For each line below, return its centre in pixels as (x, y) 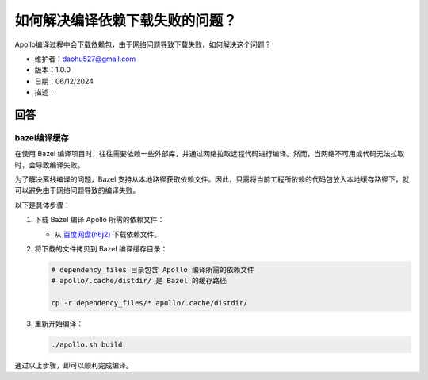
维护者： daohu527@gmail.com (85, 59)
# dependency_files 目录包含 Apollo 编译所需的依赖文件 (153, 269)
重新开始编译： (59, 324)
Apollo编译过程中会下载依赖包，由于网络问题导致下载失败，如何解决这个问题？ (143, 44)
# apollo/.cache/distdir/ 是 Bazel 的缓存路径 (139, 281)
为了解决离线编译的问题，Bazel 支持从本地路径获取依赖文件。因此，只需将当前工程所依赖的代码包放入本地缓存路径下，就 (212, 179)
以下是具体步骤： (42, 205)
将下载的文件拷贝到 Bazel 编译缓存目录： (101, 249)
